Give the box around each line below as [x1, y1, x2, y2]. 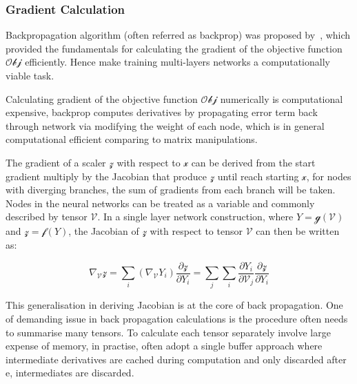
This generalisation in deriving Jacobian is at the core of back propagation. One [6, 298, 343, 312]
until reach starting [217, 169, 299, 183]
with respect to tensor [150, 224, 243, 238]
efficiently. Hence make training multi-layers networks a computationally [25, 55, 330, 69]
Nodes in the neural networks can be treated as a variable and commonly [6, 195, 315, 210]
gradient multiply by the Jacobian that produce [6, 169, 207, 183]
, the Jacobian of [68, 224, 139, 238]
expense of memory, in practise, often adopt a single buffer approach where [6, 338, 323, 353]
